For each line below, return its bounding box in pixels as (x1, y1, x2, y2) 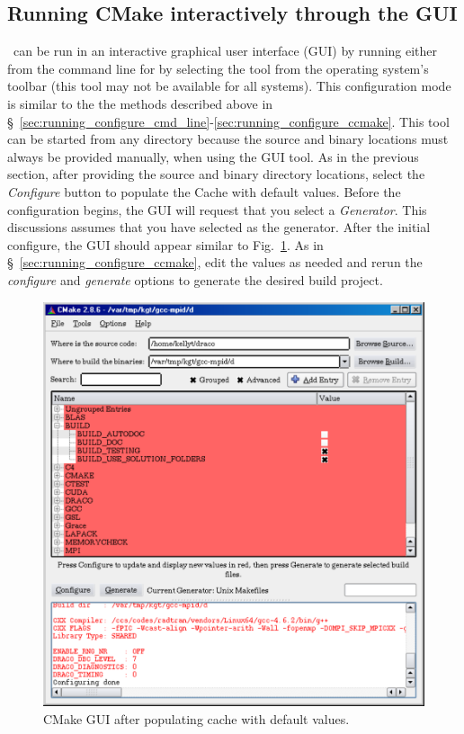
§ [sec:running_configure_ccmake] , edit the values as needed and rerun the (7, 253, 423, 272)
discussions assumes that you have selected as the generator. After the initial (7, 218, 431, 237)
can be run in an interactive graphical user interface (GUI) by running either (13, 41, 438, 60)
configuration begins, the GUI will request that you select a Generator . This (7, 200, 427, 219)
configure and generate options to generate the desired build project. (7, 270, 383, 289)
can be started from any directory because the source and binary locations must (7, 130, 449, 148)
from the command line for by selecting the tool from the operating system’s (7, 58, 429, 77)
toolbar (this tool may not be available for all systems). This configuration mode (7, 76, 451, 95)
